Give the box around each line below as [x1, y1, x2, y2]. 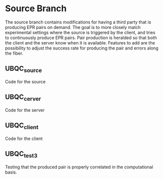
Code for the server [5, 107, 45, 113]
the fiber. [5, 50, 23, 56]
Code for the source [5, 79, 46, 85]
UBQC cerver [5, 93, 41, 103]
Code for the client [5, 135, 43, 141]
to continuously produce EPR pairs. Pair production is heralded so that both [5, 35, 157, 41]
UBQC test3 [5, 150, 38, 159]
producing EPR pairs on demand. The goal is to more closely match [5, 24, 141, 30]
